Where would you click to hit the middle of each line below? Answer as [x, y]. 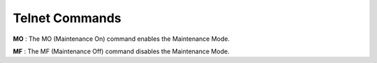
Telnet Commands [67, 18]
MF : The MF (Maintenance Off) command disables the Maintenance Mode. [121, 51]
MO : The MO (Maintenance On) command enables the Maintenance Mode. [121, 39]
